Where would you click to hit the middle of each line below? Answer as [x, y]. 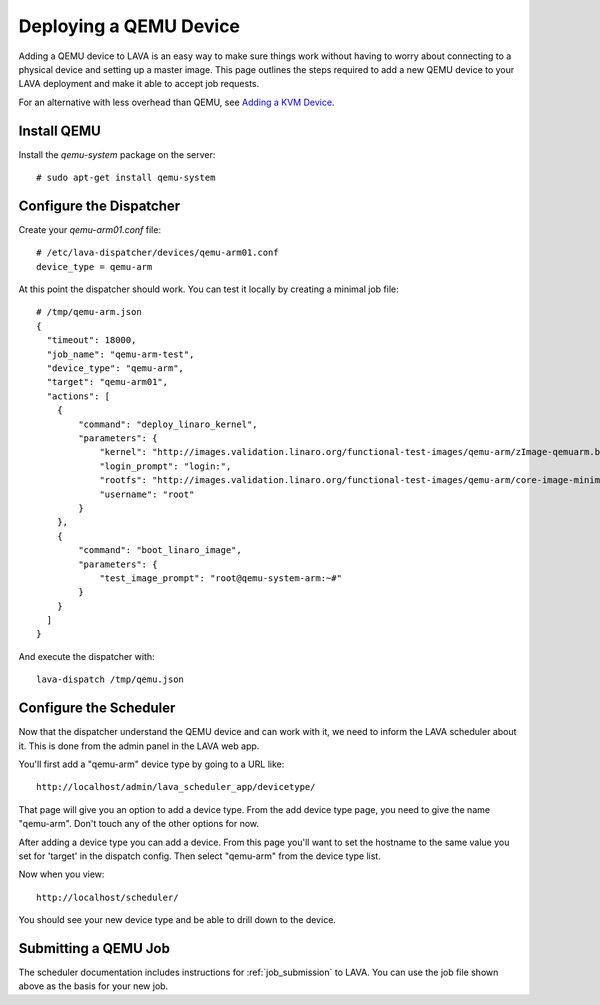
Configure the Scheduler [97, 708]
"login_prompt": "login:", [165, 466]
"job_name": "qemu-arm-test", [120, 354]
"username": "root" [147, 494]
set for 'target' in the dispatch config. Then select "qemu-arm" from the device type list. [200, 856]
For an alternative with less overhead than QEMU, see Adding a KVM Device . [176, 102]
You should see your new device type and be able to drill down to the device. [177, 920]
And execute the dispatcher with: [86, 656]
